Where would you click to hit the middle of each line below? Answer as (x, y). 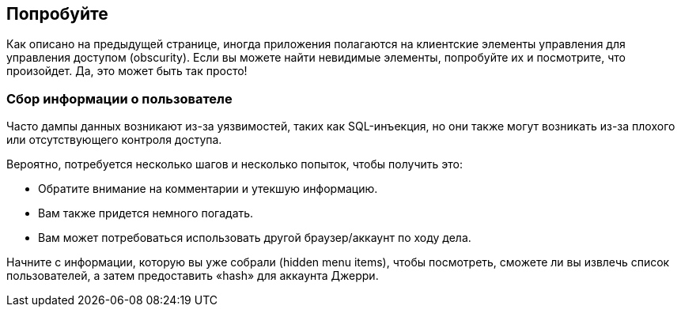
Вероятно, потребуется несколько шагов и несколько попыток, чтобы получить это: (235, 164)
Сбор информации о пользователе (119, 98)
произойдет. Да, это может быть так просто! (127, 71)
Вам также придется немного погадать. (146, 213)
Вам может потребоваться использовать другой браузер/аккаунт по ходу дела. (255, 238)
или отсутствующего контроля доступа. (114, 140)
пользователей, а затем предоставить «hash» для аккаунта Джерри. (193, 276)
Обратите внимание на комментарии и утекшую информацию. (208, 189)
